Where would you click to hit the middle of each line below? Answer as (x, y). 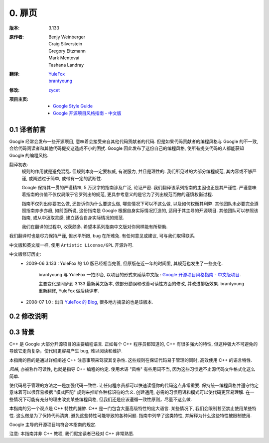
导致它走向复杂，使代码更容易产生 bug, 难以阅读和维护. (66, 351)
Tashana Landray (66, 65)
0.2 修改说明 (28, 316)
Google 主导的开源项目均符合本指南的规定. (53, 425)
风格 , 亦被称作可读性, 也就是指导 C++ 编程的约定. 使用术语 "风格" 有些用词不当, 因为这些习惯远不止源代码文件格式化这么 (132, 369)
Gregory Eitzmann (67, 51)
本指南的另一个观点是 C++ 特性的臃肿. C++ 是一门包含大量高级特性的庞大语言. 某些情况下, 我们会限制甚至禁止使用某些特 (133, 409)
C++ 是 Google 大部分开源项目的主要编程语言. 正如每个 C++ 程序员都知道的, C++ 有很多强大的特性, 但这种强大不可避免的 (134, 344)
